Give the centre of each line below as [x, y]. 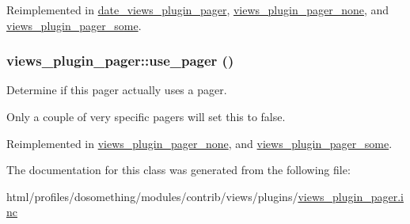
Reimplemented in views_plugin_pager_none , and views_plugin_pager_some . [199, 143]
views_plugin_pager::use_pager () [120, 61]
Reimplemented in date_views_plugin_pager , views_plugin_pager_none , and [198, 9]
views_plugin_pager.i [351, 196]
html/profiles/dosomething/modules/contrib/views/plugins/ [152, 196]
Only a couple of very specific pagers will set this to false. [146, 116]
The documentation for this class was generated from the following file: [178, 170]
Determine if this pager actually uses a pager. [117, 90]
